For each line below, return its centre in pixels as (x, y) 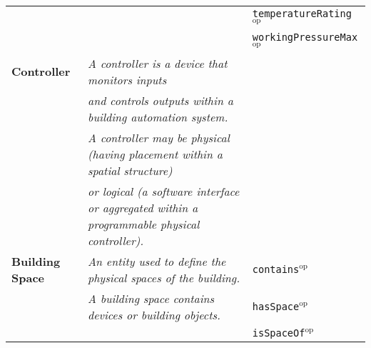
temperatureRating (302, 14)
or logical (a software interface (164, 191)
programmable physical (144, 224)
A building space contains (151, 298)
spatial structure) (130, 170)
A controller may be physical (159, 137)
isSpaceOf (279, 333)
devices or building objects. (154, 314)
